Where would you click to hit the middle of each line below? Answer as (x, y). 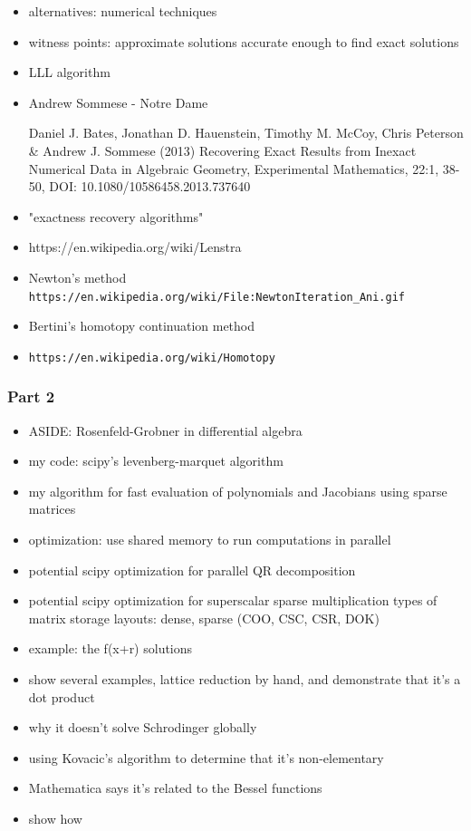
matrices (52, 509)
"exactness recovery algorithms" (116, 216)
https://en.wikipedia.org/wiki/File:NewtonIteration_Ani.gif (217, 297)
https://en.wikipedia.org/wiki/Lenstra (135, 247)
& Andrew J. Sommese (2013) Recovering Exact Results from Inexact (222, 150)
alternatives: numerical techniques (123, 11)
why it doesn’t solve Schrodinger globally (143, 727)
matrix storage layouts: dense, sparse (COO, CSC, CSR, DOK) (204, 618)
